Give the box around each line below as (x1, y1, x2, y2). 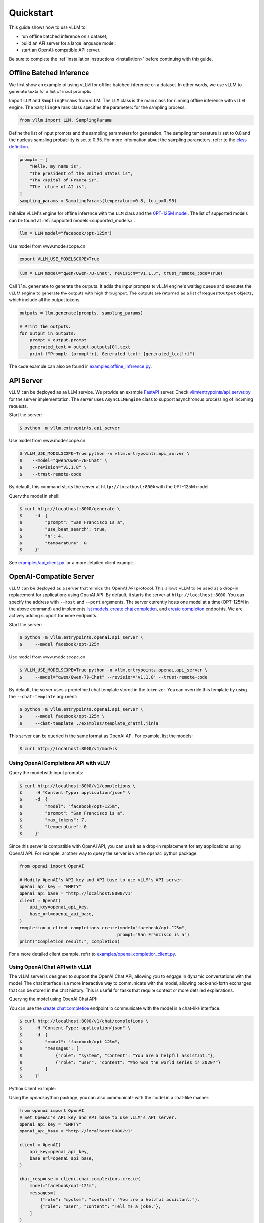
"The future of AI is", (29, 184, 87, 190)
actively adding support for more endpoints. (9, 612, 98, 618)
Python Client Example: (9, 1086, 56, 1091)
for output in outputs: (19, 331, 77, 336)
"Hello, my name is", (29, 164, 82, 169)
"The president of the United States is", (29, 170, 133, 176)
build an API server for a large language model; (21, 40, 116, 46)
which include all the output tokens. (9, 296, 81, 303)
